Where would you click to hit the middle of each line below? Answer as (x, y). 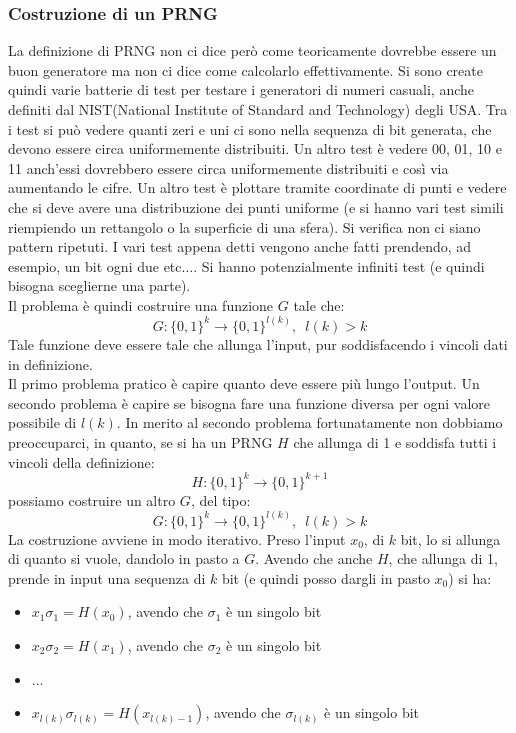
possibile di (42, 422)
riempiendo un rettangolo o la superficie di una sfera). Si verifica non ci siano (244, 226)
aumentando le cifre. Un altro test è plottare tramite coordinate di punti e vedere (257, 187)
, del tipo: (220, 499)
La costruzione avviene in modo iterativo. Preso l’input (177, 538)
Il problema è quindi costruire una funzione (141, 304)
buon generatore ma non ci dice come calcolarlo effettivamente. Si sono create (245, 69)
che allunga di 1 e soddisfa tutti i (395, 441)
